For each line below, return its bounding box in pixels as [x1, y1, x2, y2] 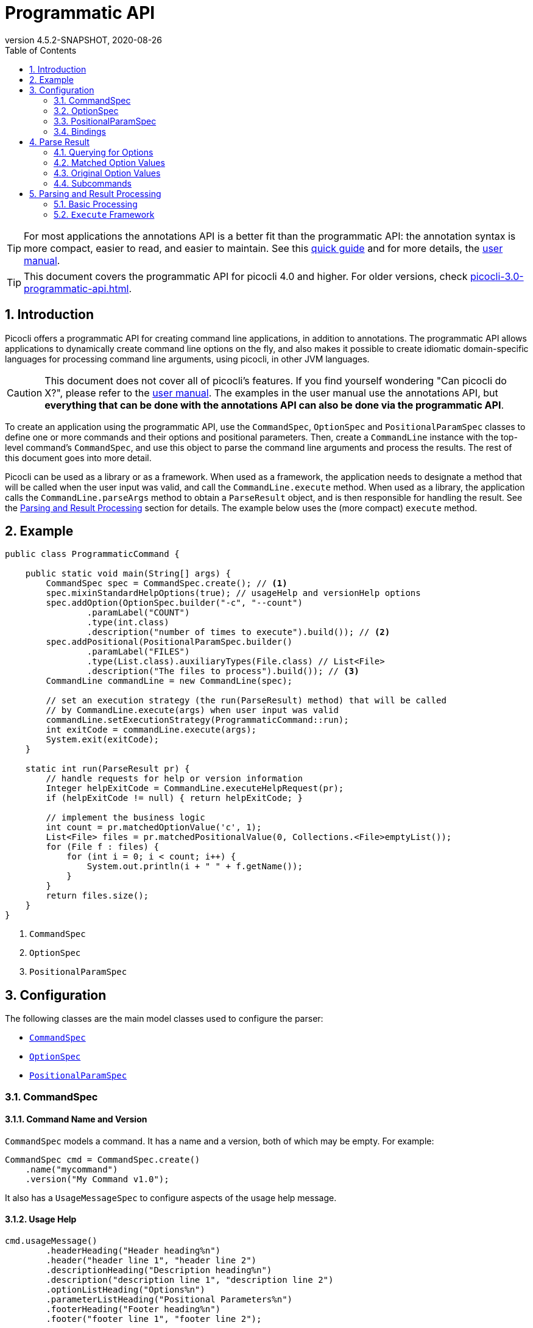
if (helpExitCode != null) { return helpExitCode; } [46, 793, 303, 803]
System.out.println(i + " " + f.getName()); [86, 861, 303, 872]
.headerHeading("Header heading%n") [46, 1246, 221, 1256]
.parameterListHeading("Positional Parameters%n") [46, 1294, 293, 1305]
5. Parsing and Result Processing [29, 188, 161, 199]
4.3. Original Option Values [54, 167, 161, 178]
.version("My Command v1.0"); [25, 1174, 169, 1184]
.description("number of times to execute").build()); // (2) [86, 627, 390, 637]
